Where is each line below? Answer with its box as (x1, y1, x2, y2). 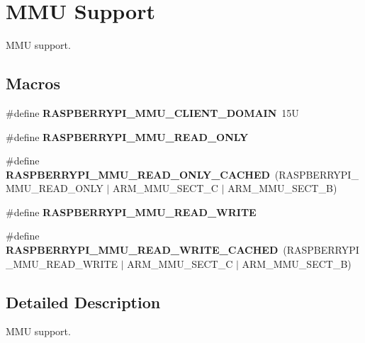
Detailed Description (6, 291, 161, 313)
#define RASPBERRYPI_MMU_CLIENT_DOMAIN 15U (6, 105, 299, 120)
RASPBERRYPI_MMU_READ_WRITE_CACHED (6, 242, 279, 257)
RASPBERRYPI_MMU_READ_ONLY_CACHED (6, 167, 270, 181)
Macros (6, 72, 60, 94)
